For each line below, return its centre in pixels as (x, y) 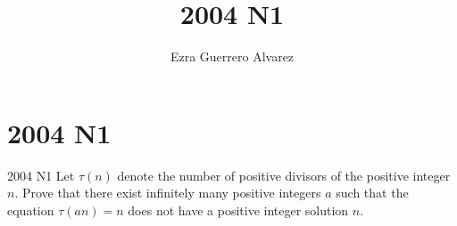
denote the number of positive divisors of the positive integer (284, 175)
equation (31, 210)
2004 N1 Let (41, 175)
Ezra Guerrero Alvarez (232, 56)
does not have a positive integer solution (238, 210)
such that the (372, 193)
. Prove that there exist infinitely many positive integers (168, 193)
